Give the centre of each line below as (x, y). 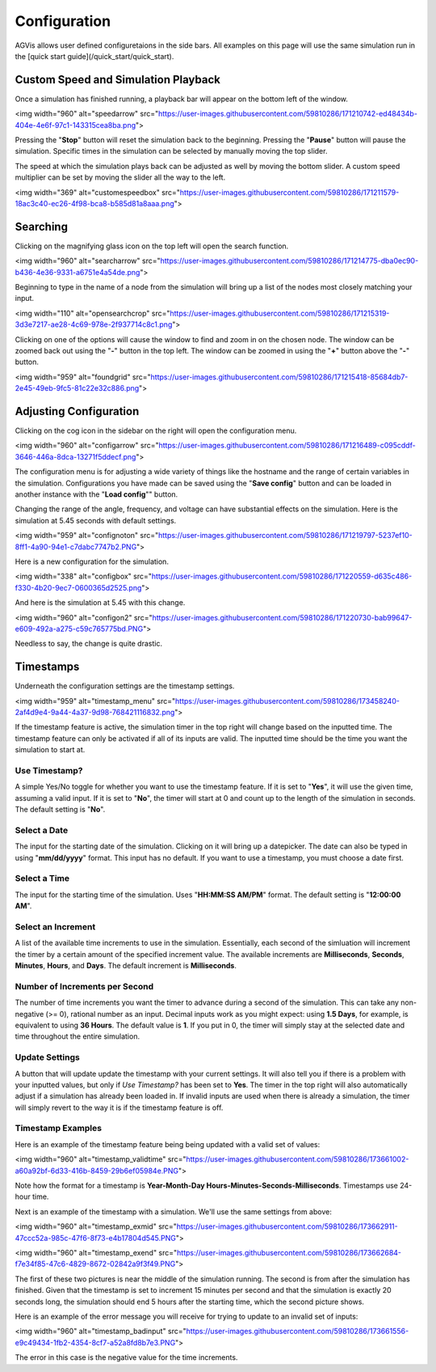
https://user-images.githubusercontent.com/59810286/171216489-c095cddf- (287, 446)
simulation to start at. (50, 750)
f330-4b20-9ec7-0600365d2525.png (78, 587)
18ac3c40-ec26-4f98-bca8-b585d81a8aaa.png (95, 203)
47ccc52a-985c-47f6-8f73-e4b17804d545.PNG (96, 1238)
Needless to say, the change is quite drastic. (89, 644)
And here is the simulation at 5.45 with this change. (100, 603)
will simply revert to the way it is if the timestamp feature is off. (119, 1107)
